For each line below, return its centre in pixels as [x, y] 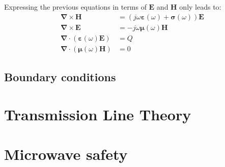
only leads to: [200, 7]
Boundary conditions [60, 77]
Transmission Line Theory [98, 114]
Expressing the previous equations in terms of [75, 7]
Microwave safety [66, 154]
